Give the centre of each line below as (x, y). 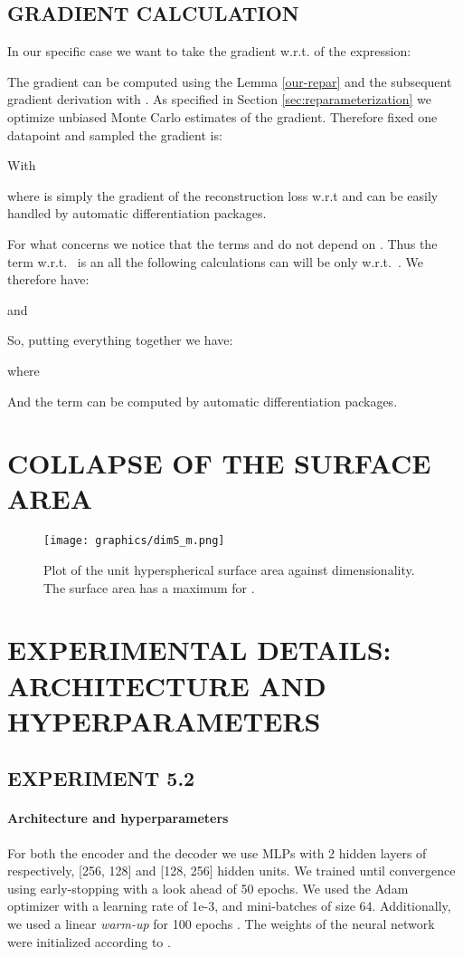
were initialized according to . (89, 941)
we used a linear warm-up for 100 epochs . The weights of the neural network (221, 923)
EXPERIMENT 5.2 (101, 778)
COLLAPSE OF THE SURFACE (219, 463)
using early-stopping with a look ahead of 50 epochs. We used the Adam (208, 888)
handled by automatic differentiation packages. (137, 213)
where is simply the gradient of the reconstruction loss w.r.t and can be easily (223, 195)
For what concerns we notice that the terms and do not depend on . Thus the (222, 243)
